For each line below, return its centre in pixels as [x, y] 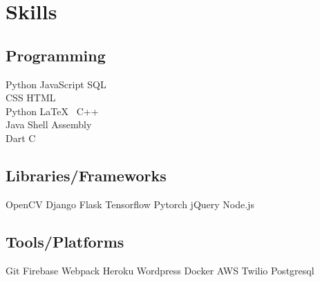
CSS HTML [31, 98]
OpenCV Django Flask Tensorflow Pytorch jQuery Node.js [130, 204]
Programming [56, 55]
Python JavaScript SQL [56, 84]
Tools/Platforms [65, 241]
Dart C [21, 138]
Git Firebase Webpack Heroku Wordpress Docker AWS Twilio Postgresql [160, 270]
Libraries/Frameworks [86, 175]
